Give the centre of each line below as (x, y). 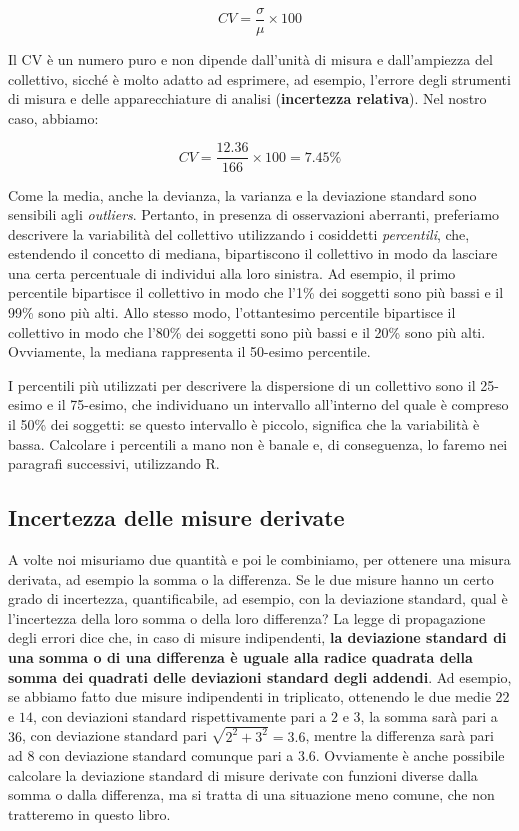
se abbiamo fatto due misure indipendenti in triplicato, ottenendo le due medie (249, 696)
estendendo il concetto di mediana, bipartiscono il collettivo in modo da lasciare (253, 253)
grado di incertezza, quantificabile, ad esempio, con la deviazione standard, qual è (258, 598)
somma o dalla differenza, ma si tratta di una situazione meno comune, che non (251, 794)
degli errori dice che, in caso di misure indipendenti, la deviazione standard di (257, 637)
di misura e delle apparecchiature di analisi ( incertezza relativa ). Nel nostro (247, 98)
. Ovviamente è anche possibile (410, 755)
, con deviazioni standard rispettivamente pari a (179, 715)
